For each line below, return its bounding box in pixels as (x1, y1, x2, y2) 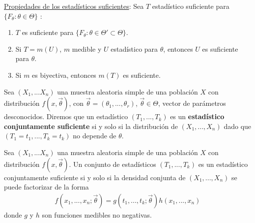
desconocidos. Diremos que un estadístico (4, 111, 128, 122)
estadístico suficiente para (152, 1, 229, 11)
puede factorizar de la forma (4, 182, 89, 192)
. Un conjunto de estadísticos (69, 159, 156, 169)
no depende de (73, 130, 116, 141)
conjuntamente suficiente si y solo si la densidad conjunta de (4, 172, 186, 182)
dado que (224, 121, 252, 131)
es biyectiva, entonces (32, 69, 96, 80)
